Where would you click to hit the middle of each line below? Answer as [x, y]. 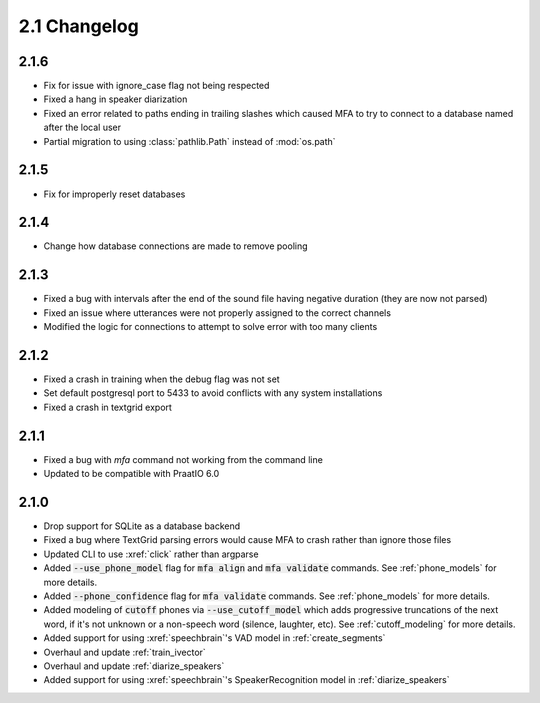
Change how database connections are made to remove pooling [176, 246]
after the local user [82, 127]
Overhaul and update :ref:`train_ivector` [125, 652]
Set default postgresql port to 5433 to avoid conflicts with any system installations [213, 393]
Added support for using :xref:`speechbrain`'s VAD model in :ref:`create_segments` [214, 638]
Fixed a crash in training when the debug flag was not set [161, 379]
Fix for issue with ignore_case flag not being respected [156, 86]
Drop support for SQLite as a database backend [142, 526]
